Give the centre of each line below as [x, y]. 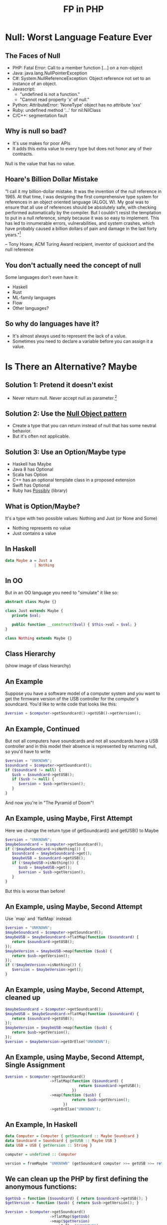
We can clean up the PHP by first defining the [77, 1179]
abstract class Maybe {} [31, 602]
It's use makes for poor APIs [41, 143]
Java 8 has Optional [33, 469]
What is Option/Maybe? [43, 506]
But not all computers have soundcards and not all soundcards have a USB [82, 741]
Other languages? [31, 308]
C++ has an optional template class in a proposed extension [74, 480]
